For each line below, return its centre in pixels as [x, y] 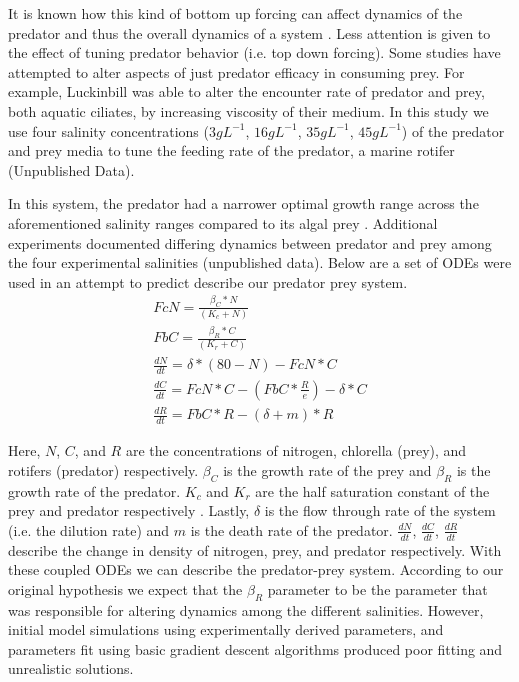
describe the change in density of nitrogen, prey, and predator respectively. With [255, 549]
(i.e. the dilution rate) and [89, 529]
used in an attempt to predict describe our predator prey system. [208, 281]
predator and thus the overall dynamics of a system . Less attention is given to [249, 32]
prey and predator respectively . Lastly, [129, 510]
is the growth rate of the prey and [327, 469]
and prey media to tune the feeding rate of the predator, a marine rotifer [231, 150]
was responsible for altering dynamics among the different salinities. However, [246, 609]
